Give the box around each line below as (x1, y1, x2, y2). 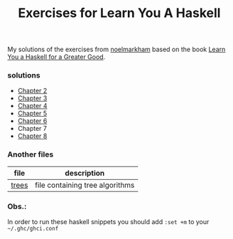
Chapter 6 (17, 117, 48, 125)
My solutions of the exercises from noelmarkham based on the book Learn (7, 45, 226, 54)
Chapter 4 (17, 102, 48, 110)
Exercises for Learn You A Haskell (18, 5, 221, 21)
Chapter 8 (17, 132, 48, 140)
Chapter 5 (17, 109, 48, 118)
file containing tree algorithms (35, 180, 135, 190)
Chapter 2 (17, 87, 48, 95)
